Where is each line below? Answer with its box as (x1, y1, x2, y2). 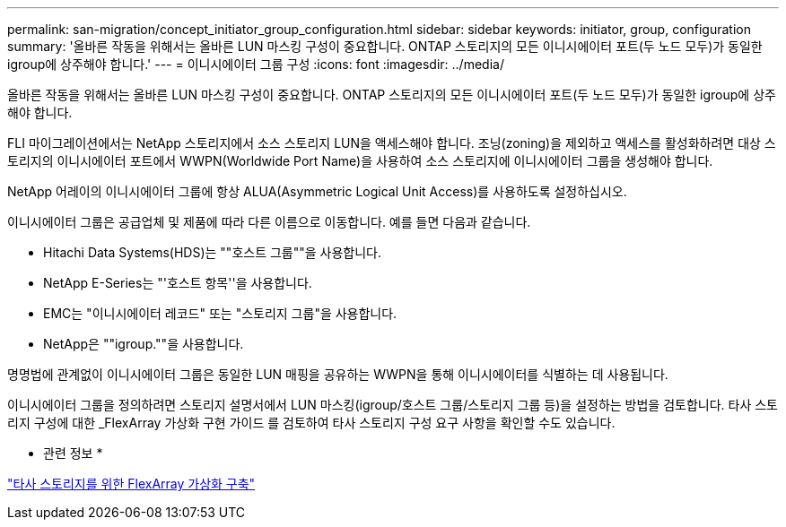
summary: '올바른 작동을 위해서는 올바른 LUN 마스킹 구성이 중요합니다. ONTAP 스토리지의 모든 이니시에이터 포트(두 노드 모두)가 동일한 (7, 39, 763, 54)
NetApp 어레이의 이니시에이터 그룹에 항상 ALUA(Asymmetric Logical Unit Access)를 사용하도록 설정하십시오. (7, 184, 627, 199)
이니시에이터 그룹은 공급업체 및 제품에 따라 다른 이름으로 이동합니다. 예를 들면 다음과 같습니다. (7, 214, 531, 229)
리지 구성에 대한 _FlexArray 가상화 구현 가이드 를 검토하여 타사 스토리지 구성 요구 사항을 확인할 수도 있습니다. (7, 415, 616, 430)
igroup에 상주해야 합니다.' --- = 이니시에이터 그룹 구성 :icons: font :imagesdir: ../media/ (7, 56, 504, 72)
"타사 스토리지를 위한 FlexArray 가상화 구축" (7, 476, 256, 491)
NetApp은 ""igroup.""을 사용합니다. (43, 336, 244, 351)
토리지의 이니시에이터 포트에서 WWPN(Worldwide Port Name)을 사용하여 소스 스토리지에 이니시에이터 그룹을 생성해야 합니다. (7, 153, 713, 168)
